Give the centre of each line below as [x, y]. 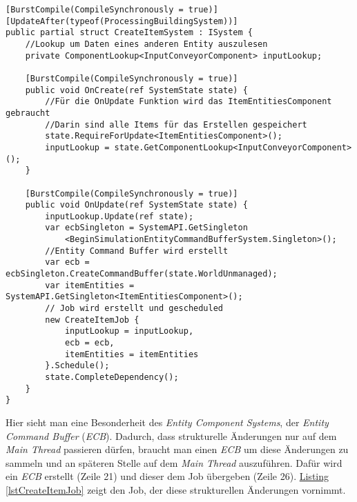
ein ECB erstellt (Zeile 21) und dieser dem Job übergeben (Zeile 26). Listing [167, 476]
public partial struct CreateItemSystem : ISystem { [129, 33]
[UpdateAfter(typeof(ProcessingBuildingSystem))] [122, 21]
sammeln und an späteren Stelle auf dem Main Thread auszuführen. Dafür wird [174, 462]
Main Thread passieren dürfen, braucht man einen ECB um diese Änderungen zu [177, 449]
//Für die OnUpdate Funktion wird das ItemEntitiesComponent [189, 102]
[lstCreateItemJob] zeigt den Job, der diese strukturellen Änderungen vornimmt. [176, 489]
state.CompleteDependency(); [112, 377]
